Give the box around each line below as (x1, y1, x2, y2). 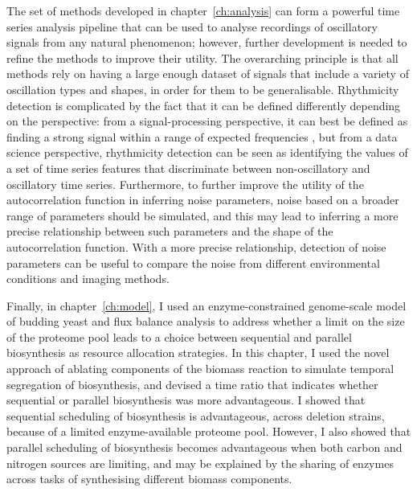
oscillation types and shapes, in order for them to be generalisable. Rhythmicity (6, 80, 399, 97)
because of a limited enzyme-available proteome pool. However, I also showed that (6, 423, 411, 440)
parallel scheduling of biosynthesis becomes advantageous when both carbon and (6, 439, 403, 456)
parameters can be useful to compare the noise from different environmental (6, 254, 380, 271)
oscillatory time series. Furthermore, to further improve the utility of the (6, 175, 364, 192)
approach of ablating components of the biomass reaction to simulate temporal (6, 360, 395, 377)
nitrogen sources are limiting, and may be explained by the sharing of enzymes (6, 454, 394, 471)
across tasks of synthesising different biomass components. (6, 470, 292, 487)
